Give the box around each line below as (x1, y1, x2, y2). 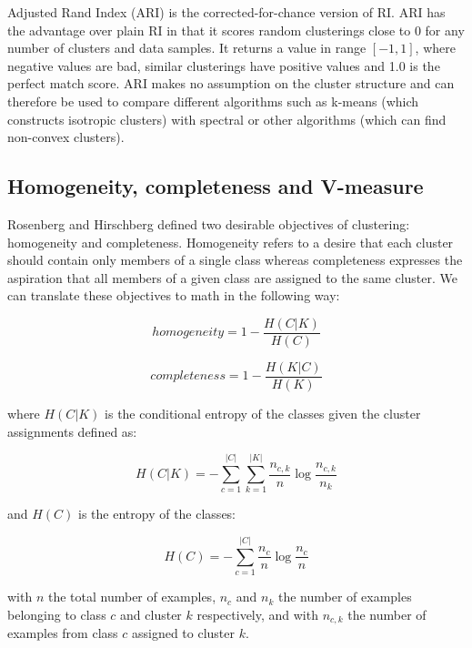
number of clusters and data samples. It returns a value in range (7, 38, 367, 57)
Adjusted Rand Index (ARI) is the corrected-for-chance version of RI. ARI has (7, 3, 446, 21)
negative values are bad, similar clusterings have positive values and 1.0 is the (7, 56, 440, 75)
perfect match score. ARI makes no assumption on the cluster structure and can (7, 74, 455, 93)
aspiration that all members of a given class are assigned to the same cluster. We (7, 268, 457, 287)
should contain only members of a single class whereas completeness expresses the (7, 250, 463, 269)
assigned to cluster (131, 623, 236, 643)
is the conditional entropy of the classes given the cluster (105, 404, 421, 423)
